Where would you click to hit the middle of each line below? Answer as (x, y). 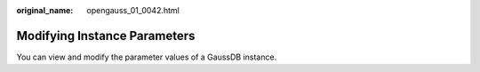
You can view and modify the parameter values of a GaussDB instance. (147, 57)
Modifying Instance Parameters (106, 36)
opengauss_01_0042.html (133, 10)
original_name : (45, 10)
